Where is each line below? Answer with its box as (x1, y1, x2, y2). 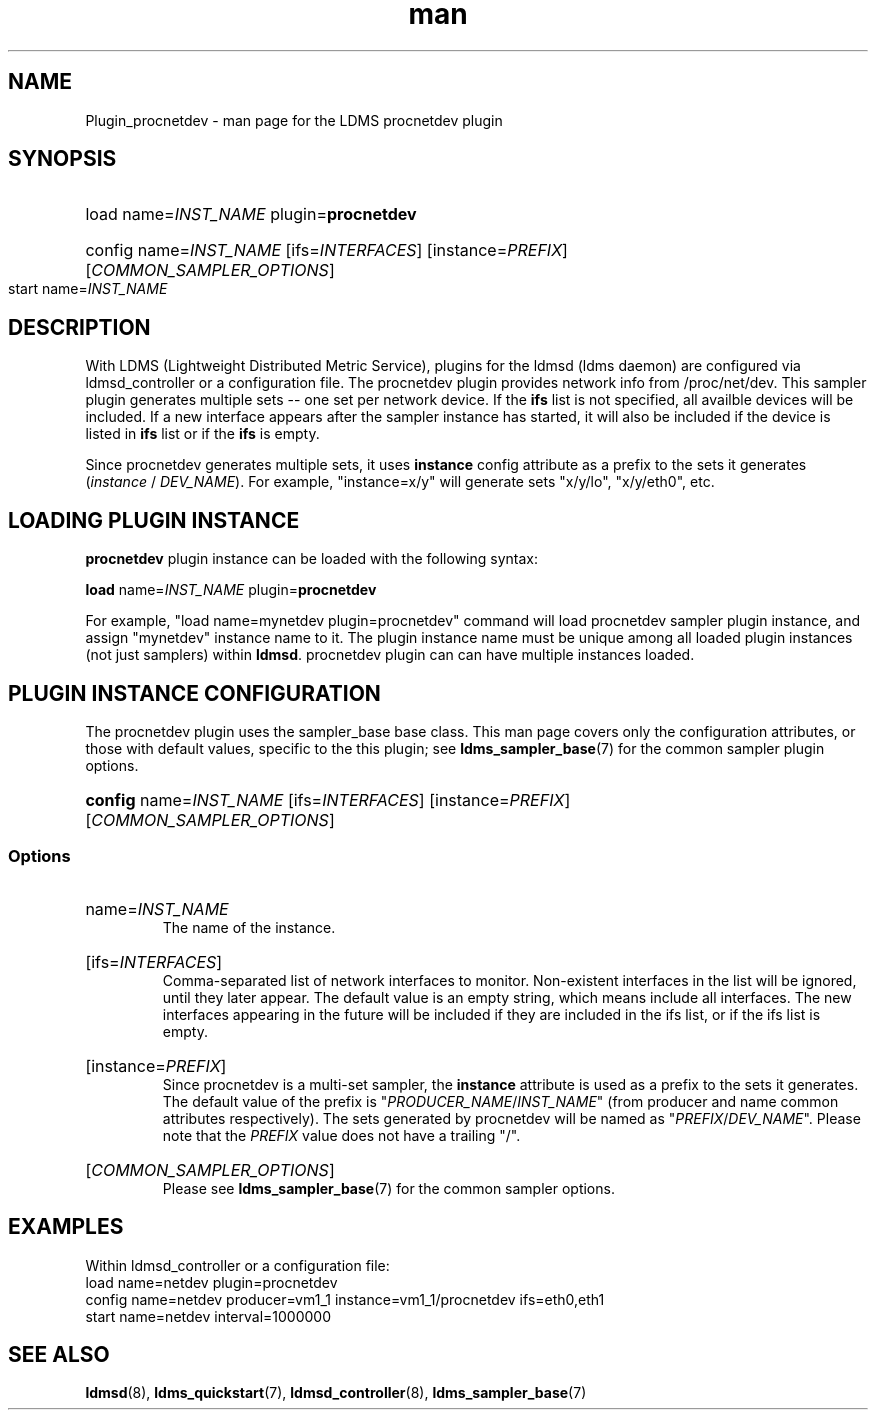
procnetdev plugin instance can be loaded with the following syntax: (85, 550, 539, 568)
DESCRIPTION (8, 314, 151, 340)
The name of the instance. (162, 918, 336, 936)
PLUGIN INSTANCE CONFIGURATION (8, 680, 381, 706)
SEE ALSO (8, 1341, 110, 1367)
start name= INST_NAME (8, 280, 168, 298)
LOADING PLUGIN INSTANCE (8, 507, 300, 533)
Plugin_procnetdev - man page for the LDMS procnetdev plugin (85, 111, 503, 129)
